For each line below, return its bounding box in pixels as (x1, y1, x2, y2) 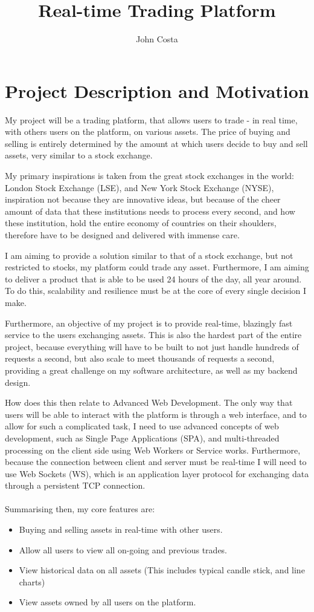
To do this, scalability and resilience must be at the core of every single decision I (5, 284, 307, 297)
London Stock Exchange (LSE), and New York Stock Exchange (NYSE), (5, 181, 274, 194)
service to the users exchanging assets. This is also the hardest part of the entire (5, 328, 302, 341)
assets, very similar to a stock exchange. (5, 149, 153, 161)
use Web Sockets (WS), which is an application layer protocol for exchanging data (5, 467, 309, 480)
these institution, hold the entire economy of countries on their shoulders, (5, 216, 277, 229)
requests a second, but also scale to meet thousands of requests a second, (5, 352, 275, 365)
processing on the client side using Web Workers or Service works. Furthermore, (5, 443, 301, 456)
